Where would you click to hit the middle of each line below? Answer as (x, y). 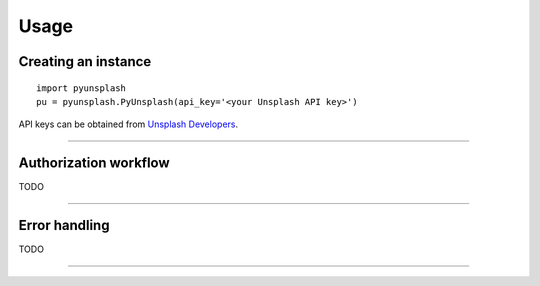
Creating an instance (85, 61)
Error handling (64, 225)
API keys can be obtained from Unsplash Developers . (128, 124)
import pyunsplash (81, 88)
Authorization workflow (94, 163)
